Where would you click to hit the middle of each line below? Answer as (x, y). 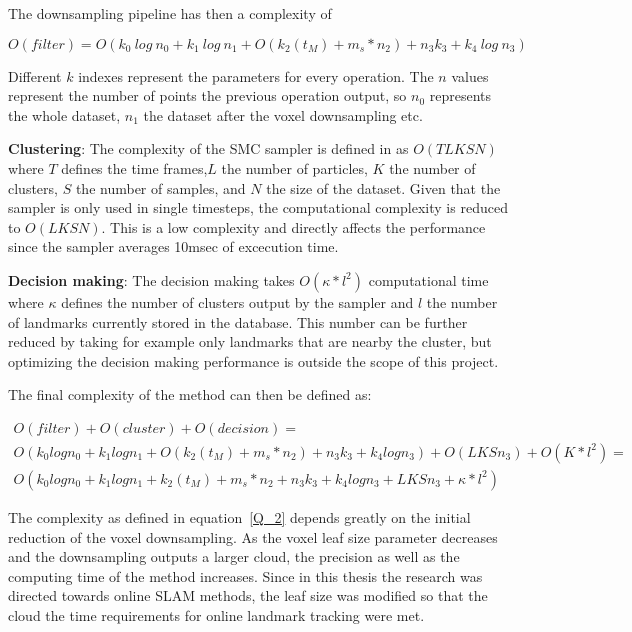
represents (460, 95)
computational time (428, 279)
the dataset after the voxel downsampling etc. (283, 114)
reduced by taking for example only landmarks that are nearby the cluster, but (250, 341)
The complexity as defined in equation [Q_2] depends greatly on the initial (239, 517)
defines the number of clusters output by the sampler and (237, 301)
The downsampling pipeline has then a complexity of (170, 13)
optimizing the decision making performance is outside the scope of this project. (253, 360)
